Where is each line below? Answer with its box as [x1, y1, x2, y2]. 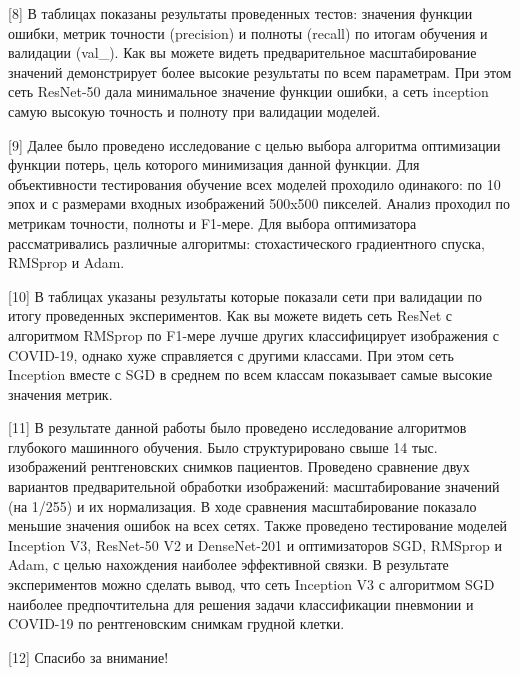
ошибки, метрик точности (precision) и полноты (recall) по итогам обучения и [8, 22, 488, 43]
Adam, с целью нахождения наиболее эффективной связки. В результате [8, 554, 449, 575]
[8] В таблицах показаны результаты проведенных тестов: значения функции [8, 3, 473, 23]
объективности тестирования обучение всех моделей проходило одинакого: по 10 [8, 173, 501, 194]
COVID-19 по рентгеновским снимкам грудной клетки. [8, 613, 345, 634]
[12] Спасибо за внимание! [8, 646, 169, 667]
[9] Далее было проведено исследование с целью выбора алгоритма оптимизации [8, 134, 501, 155]
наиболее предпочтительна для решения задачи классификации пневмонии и [8, 593, 474, 614]
